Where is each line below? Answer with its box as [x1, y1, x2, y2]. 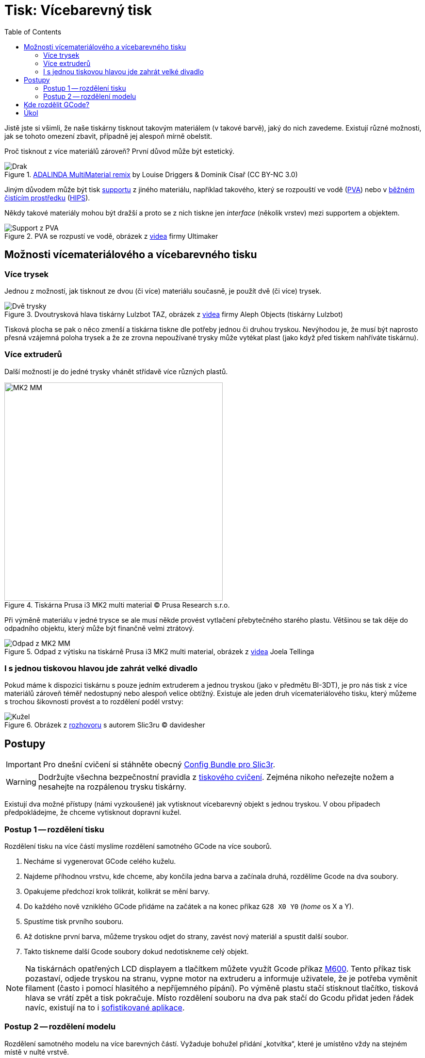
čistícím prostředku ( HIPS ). [4, 193, 90, 202]
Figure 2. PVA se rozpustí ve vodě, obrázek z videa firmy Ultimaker [4, 231, 218, 240]
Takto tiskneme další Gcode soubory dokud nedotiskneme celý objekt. [24, 947, 249, 956]
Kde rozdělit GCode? [24, 100, 90, 109]
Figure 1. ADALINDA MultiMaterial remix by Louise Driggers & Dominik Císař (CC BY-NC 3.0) [4, 170, 298, 179]
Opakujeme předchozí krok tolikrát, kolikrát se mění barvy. [24, 887, 210, 896]
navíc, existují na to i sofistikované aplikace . [25, 1003, 185, 1013]
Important [6, 760, 41, 770]
